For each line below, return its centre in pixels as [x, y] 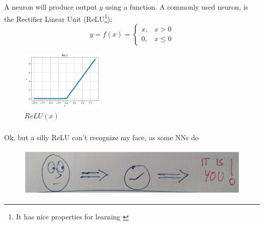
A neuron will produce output [51, 6]
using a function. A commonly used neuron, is [177, 6]
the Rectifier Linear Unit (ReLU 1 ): [58, 18]
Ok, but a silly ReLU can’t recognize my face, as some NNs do [102, 137]
